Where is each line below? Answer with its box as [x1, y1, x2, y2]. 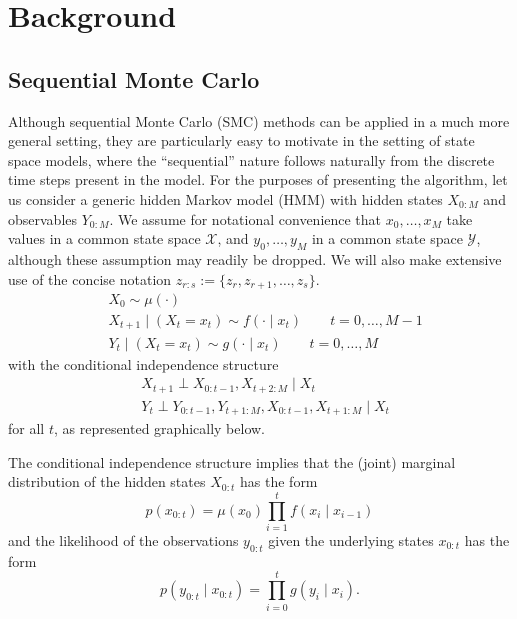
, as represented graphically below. [53, 418, 266, 439]
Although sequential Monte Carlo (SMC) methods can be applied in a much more [8, 110, 510, 131]
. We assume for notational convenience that [109, 208, 382, 229]
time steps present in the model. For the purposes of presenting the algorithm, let [8, 169, 508, 190]
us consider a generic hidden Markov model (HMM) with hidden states [8, 188, 443, 209]
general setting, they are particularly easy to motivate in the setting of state [8, 130, 475, 151]
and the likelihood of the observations [8, 530, 239, 550]
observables [8, 208, 78, 229]
